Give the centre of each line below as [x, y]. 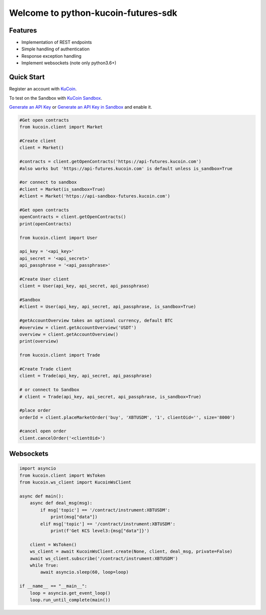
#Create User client [44, 279]
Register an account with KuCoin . [43, 89]
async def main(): [42, 496]
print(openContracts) [46, 224]
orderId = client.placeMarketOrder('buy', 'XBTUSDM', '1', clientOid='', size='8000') [127, 417]
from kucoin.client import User [59, 238]
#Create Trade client [46, 369]
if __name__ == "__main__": [53, 586]
